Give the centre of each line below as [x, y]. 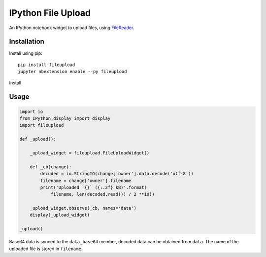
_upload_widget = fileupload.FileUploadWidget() [90, 153]
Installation [27, 42]
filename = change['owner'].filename [86, 181]
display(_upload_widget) [60, 215]
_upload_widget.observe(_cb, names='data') [83, 208]
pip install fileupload [47, 65]
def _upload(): [38, 139]
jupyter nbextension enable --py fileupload [73, 72]
